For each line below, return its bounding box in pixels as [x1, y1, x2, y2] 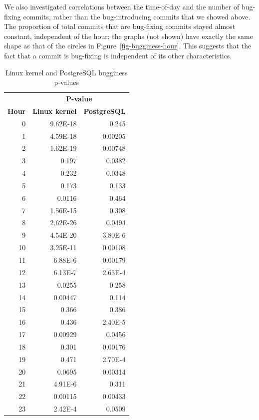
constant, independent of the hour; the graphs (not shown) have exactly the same [4, 30, 253, 41]
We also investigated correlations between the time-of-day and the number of [4, 1, 240, 11]
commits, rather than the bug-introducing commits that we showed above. [23, 11, 251, 21]
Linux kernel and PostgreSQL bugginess [5, 67, 128, 77]
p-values [54, 77, 79, 87]
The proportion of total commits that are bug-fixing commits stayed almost [4, 21, 236, 31]
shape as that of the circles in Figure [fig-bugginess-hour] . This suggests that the [4, 40, 252, 51]
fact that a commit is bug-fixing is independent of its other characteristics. [4, 50, 232, 60]
